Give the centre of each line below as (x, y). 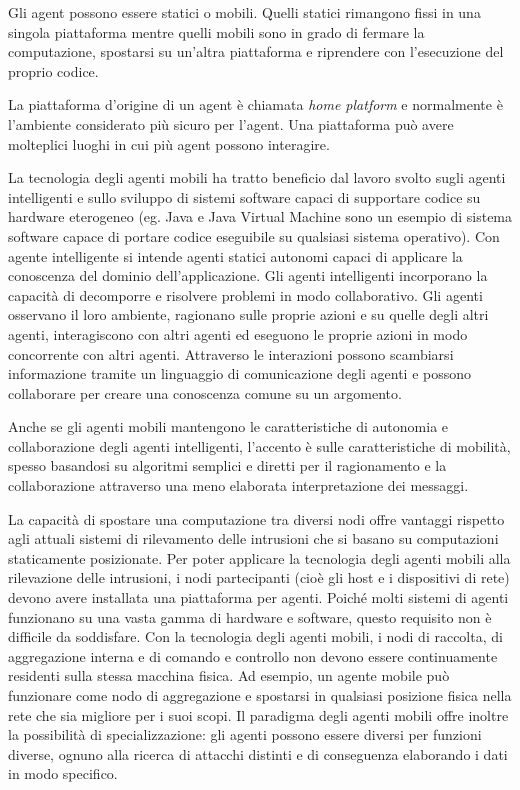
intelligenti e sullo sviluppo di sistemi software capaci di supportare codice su (244, 196)
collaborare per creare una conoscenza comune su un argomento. (205, 392)
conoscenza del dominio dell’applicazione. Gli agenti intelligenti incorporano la (248, 275)
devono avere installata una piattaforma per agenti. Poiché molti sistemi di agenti (258, 597)
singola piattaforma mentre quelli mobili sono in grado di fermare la (216, 31)
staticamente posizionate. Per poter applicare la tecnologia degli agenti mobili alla (259, 557)
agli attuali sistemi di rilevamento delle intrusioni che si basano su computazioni (253, 538)
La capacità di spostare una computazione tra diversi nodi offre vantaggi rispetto (256, 518)
